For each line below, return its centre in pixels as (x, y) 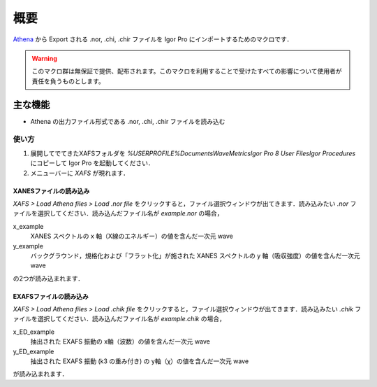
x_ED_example (34, 332)
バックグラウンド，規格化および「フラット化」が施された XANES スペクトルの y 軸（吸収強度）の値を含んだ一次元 (195, 255)
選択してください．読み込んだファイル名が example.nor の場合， (130, 213)
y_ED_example (34, 351)
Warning (44, 58)
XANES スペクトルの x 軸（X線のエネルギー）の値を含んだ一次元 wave (132, 236)
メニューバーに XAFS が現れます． (80, 173)
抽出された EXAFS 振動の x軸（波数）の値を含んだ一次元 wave (120, 342)
